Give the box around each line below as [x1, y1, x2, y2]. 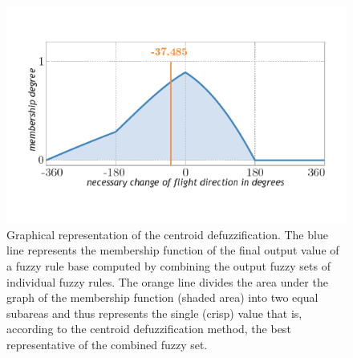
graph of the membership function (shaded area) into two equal [6, 289, 319, 306]
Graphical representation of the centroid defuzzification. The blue [6, 226, 328, 242]
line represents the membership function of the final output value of [6, 242, 339, 258]
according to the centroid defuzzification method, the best [6, 320, 291, 337]
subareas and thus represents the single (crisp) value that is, [6, 304, 302, 321]
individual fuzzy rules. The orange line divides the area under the [6, 273, 328, 290]
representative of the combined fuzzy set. [6, 336, 208, 353]
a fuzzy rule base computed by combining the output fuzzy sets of [6, 258, 331, 275]
